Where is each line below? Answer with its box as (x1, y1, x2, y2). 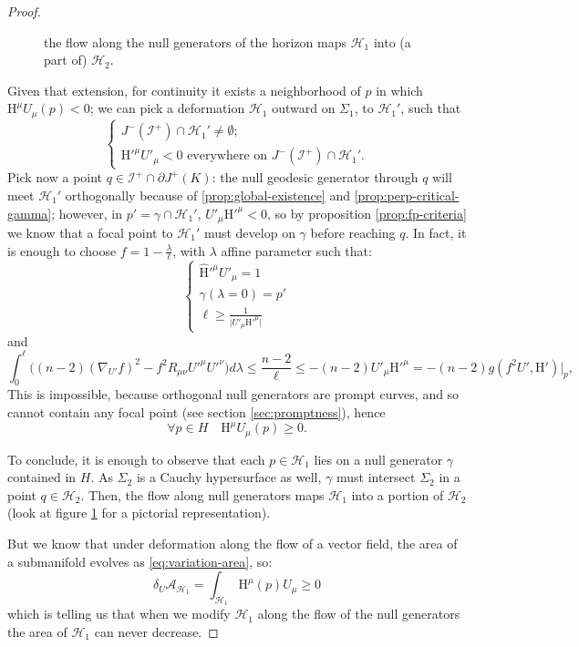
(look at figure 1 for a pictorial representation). (7, 503, 271, 522)
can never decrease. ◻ (94, 621, 219, 641)
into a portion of (351, 485, 444, 504)
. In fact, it (405, 223, 467, 242)
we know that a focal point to (7, 223, 173, 242)
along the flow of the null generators (257, 604, 460, 623)
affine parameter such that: (221, 241, 372, 260)
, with (172, 241, 205, 260)
